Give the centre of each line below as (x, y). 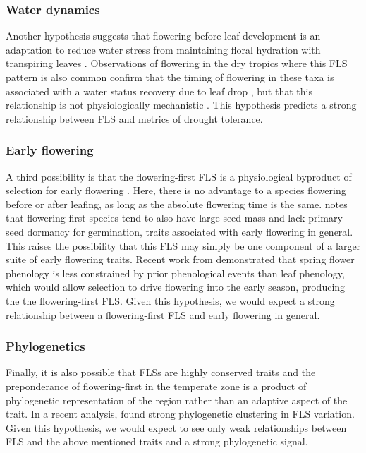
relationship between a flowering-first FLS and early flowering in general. (163, 314)
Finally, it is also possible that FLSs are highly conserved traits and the (161, 372)
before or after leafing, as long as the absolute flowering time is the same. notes (177, 204)
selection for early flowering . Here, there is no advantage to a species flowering (176, 190)
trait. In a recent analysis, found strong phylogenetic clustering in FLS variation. (180, 414)
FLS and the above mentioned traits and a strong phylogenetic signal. (157, 441)
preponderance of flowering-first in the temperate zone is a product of (156, 386)
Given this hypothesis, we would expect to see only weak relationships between (176, 427)
